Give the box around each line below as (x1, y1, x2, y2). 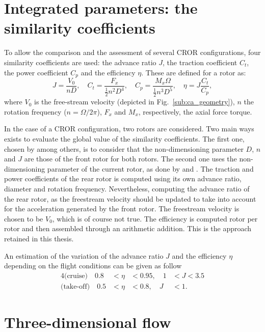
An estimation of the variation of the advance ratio (4, 250, 164, 261)
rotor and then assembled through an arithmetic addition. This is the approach (4, 223, 252, 234)
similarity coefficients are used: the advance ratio (4, 57, 156, 67)
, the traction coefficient (163, 57, 237, 67)
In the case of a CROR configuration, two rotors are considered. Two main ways (4, 123, 254, 134)
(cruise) (64, 272, 88, 280)
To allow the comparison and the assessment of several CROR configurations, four (4, 47, 261, 58)
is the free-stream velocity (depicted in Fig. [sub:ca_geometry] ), (34, 96, 235, 107)
